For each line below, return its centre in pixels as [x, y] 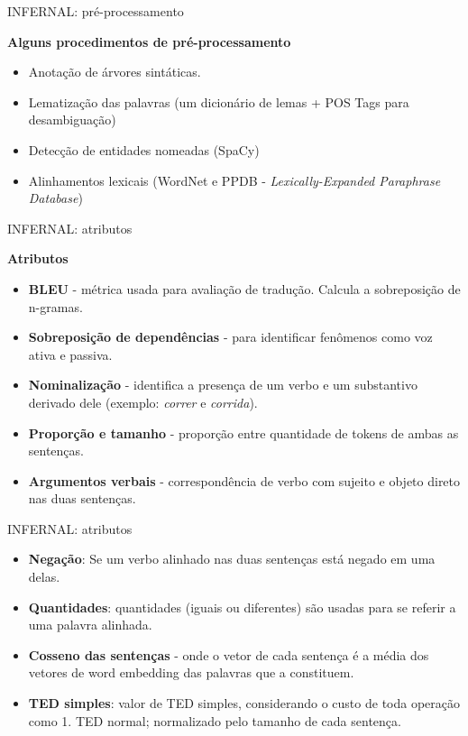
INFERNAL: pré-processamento [96, 11]
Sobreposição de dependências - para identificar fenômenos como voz [230, 337]
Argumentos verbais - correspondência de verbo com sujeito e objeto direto [244, 480]
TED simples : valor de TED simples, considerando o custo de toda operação [244, 703]
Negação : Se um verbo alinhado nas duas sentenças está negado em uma [232, 559]
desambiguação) [72, 120]
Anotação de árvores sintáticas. [115, 72]
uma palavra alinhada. [90, 625]
